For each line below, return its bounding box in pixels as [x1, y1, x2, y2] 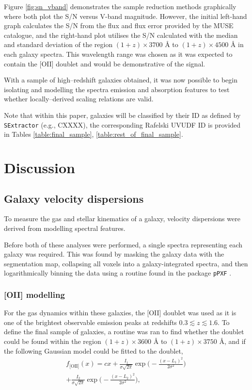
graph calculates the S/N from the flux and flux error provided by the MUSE [4, 20, 234, 31]
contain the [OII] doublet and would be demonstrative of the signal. [4, 58, 205, 68]
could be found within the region [4, 336, 101, 346]
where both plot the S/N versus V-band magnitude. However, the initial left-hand [4, 11, 247, 21]
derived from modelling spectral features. [4, 223, 126, 233]
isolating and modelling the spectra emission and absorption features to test [4, 84, 230, 94]
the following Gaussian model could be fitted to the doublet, [4, 345, 183, 356]
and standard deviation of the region [4, 39, 113, 49]
